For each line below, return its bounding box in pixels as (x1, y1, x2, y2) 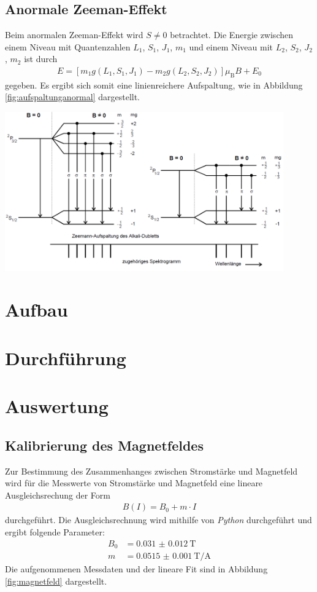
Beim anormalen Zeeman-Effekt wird (5, 28, 143, 41)
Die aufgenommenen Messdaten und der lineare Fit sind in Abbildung (5, 562, 268, 575)
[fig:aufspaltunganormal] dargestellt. (5, 90, 140, 103)
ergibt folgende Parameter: (5, 525, 105, 538)
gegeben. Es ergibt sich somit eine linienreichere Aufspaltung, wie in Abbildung (5, 78, 303, 91)
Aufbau (5, 297, 68, 322)
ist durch (24, 52, 58, 65)
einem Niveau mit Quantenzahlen (5, 40, 131, 53)
